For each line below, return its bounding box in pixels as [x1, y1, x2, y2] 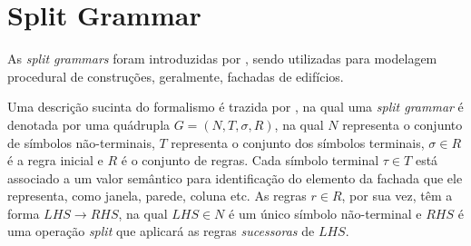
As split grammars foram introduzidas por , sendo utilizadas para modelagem [7, 49, 437, 68]
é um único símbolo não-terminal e [229, 203, 422, 222]
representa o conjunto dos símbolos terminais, [171, 133, 425, 152]
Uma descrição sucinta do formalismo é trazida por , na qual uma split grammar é [7, 97, 464, 116]
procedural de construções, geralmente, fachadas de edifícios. [7, 66, 344, 85]
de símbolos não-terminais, [7, 133, 155, 152]
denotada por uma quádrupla [7, 114, 171, 133]
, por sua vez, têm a [341, 186, 453, 205]
